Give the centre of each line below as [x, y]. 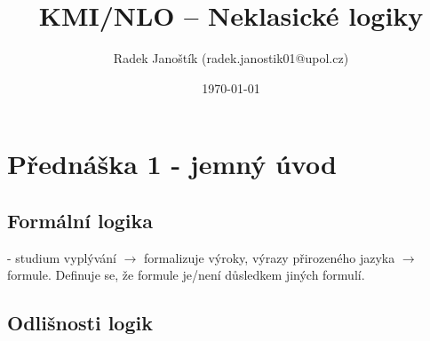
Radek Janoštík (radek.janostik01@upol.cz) [231, 58]
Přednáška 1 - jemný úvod [172, 164]
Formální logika [80, 220]
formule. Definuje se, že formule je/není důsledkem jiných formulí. [186, 275]
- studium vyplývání [62, 257]
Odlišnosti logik [80, 323]
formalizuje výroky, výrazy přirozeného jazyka [270, 257]
